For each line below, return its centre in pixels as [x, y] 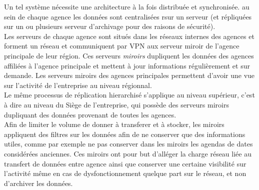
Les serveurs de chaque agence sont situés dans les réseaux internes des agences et [129, 36]
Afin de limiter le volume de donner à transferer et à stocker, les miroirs [114, 124]
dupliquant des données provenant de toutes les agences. [90, 114]
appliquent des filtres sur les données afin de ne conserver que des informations [125, 134]
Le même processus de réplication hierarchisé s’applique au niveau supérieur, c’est [129, 95]
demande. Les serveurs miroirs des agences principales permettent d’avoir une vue [129, 75]
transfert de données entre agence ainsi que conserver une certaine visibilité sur [125, 163]
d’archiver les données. [38, 183]
